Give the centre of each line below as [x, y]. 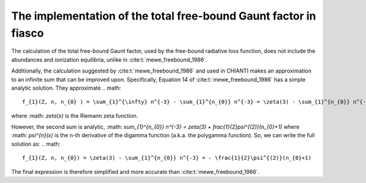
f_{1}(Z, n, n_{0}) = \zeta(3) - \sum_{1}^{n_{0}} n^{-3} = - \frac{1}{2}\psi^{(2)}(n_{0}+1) [167, 158]
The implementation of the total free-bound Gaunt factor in [164, 16]
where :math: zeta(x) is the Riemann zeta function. [75, 115]
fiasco [27, 33]
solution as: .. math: [36, 144]
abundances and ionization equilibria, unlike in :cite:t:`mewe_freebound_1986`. [109, 59]
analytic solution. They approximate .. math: [66, 88]
